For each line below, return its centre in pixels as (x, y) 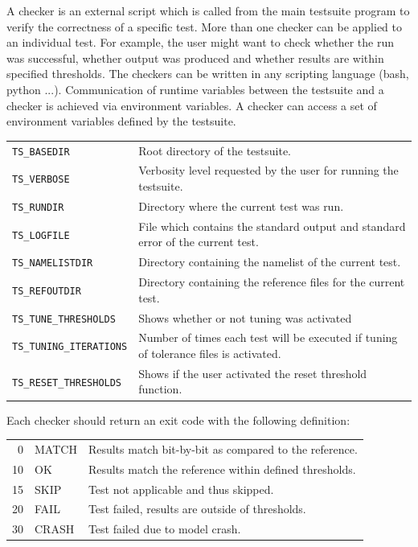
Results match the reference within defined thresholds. (222, 469)
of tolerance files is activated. (210, 354)
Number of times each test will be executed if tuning (268, 337)
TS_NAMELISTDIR (53, 263)
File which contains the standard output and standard (272, 226)
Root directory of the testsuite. (215, 150)
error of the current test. (199, 242)
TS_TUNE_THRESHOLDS (64, 319)
